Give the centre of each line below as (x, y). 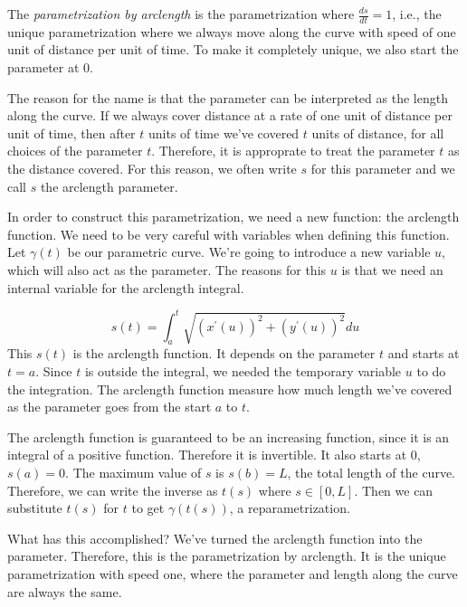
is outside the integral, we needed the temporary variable (243, 371)
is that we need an (392, 269)
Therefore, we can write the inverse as (113, 490)
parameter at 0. (50, 67)
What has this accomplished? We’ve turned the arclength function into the (215, 538)
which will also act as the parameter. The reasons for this (167, 269)
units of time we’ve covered (224, 133)
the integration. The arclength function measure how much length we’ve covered (230, 389)
